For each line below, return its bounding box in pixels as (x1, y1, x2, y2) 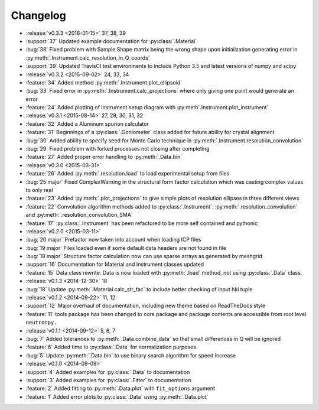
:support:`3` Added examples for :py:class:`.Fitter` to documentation (25, 376, 191, 383)
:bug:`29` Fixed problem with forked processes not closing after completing (25, 145, 210, 152)
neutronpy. (25, 319, 57, 326)
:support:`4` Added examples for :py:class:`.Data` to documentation (25, 368, 190, 375)
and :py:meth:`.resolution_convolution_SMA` (25, 211, 133, 219)
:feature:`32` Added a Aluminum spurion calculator (25, 120, 149, 127)
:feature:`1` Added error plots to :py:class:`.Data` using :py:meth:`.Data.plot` (25, 393, 209, 400)
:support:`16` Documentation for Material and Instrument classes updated (25, 261, 204, 268)
